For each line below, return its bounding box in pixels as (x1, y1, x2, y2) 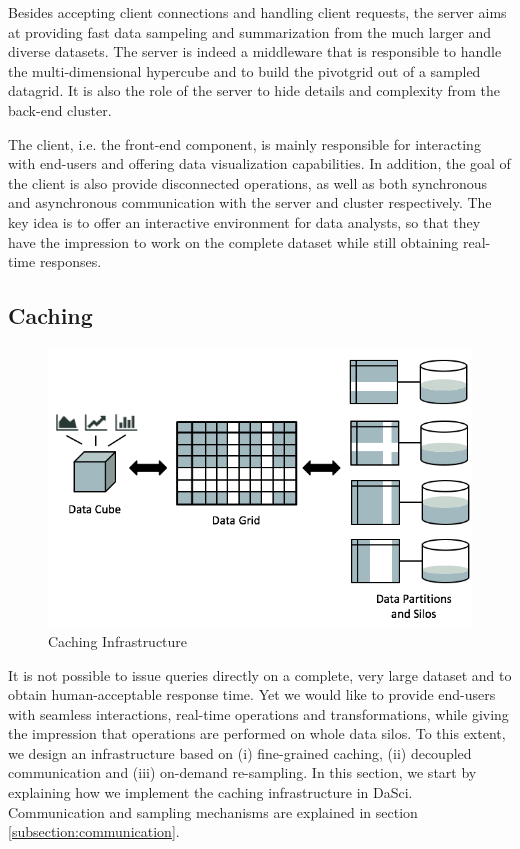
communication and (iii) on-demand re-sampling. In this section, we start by (8, 762, 477, 783)
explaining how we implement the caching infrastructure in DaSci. (8, 782, 413, 803)
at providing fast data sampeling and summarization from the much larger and (8, 21, 492, 42)
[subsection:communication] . (8, 821, 180, 842)
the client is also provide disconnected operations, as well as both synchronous (8, 172, 488, 193)
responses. (39, 251, 102, 272)
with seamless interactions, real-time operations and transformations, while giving (8, 703, 509, 724)
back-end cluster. (8, 99, 112, 120)
